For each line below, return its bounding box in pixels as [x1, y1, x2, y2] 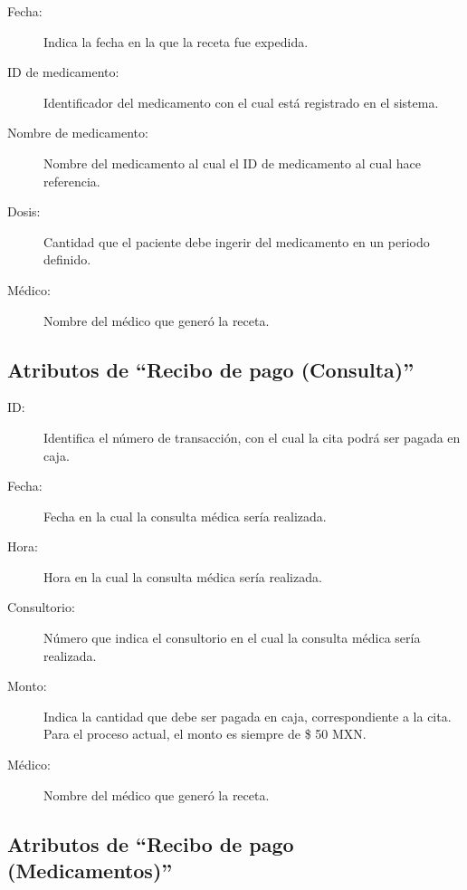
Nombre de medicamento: [7, 123, 148, 142]
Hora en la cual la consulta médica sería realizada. [43, 567, 322, 586]
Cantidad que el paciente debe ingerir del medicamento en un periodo [43, 232, 430, 251]
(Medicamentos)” [7, 857, 173, 885]
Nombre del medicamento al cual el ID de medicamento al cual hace [43, 153, 422, 172]
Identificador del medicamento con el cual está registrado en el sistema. [43, 92, 439, 111]
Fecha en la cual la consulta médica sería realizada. [43, 506, 327, 525]
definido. [43, 250, 91, 269]
